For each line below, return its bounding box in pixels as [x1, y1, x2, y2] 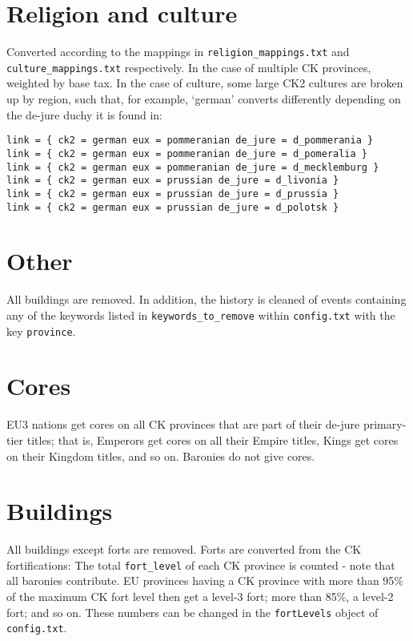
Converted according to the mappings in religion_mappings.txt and [6, 43, 350, 60]
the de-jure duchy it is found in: [6, 106, 162, 123]
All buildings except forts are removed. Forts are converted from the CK [6, 541, 362, 558]
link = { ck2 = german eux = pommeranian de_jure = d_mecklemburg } [6, 161, 379, 173]
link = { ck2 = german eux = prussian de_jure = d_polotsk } [6, 201, 339, 213]
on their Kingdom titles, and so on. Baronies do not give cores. [6, 447, 315, 464]
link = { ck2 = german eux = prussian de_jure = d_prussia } [6, 187, 339, 200]
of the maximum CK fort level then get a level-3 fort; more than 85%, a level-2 [6, 588, 394, 605]
